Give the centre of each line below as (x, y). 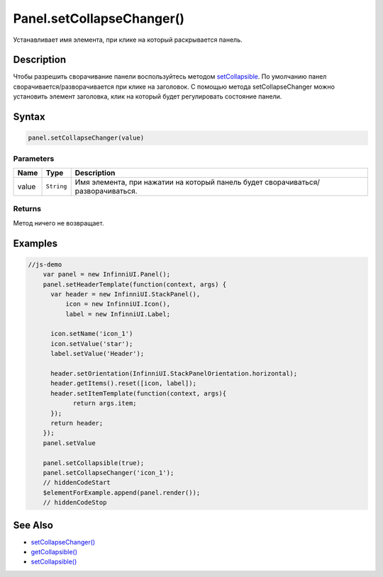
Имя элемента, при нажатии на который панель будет (169, 182)
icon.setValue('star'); (92, 343)
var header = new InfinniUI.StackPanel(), (126, 294)
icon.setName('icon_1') (92, 334)
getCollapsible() (54, 551)
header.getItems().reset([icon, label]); (123, 383)
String (56, 187)
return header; (77, 423)
